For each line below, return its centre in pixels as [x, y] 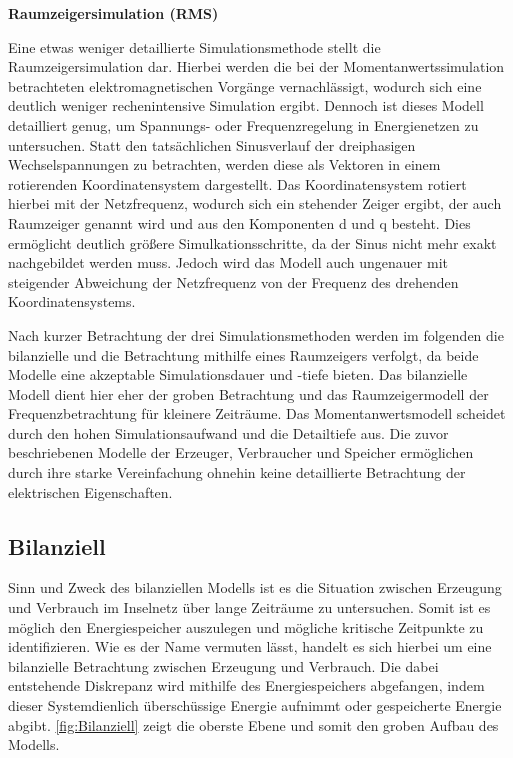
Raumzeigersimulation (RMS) [113, 13]
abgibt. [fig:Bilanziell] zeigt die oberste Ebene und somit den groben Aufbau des [253, 724]
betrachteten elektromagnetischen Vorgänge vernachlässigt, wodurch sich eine [245, 85]
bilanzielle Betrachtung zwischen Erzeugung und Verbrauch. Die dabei [223, 665]
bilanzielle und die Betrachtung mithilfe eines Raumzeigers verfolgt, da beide [243, 354]
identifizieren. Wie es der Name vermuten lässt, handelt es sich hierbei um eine [250, 646]
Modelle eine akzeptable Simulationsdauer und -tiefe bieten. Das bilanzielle [238, 374]
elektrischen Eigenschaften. [90, 491]
